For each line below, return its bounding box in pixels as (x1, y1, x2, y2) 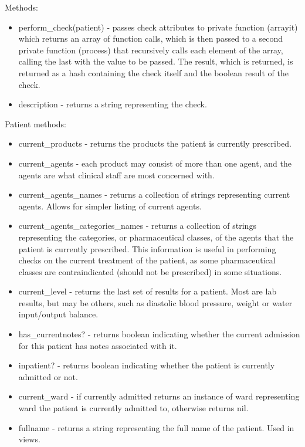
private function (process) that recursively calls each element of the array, (18, 43, 283, 56)
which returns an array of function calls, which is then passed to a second (18, 32, 283, 45)
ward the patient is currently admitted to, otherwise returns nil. (18, 402, 249, 414)
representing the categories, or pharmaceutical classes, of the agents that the (18, 231, 294, 243)
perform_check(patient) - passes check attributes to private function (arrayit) (18, 21, 298, 33)
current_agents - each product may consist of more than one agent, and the (18, 157, 292, 169)
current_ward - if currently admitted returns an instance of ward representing (18, 390, 300, 402)
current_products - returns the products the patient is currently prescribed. (18, 137, 292, 150)
